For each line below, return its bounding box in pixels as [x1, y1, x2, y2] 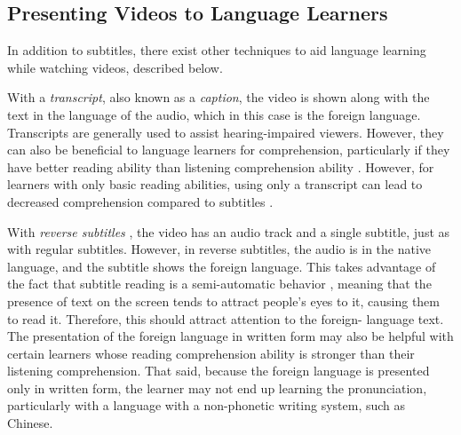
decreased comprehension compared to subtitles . [7, 192, 274, 210]
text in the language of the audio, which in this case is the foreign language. [7, 105, 421, 123]
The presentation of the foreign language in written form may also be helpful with [7, 327, 454, 345]
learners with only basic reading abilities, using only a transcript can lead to [7, 175, 423, 194]
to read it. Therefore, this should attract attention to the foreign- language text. [7, 309, 444, 328]
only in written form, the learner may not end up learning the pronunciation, [7, 378, 427, 397]
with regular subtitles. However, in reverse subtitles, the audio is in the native [7, 240, 432, 258]
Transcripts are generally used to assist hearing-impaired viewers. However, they [7, 123, 444, 141]
